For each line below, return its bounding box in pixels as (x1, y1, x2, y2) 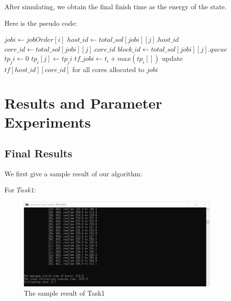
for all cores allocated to (72, 64, 144, 75)
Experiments (4, 112, 91, 132)
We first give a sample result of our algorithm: (4, 168, 142, 178)
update (162, 53, 183, 63)
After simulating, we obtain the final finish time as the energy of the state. (4, 1, 227, 11)
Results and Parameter (4, 93, 162, 113)
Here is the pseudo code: (4, 18, 77, 28)
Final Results (4, 145, 72, 160)
